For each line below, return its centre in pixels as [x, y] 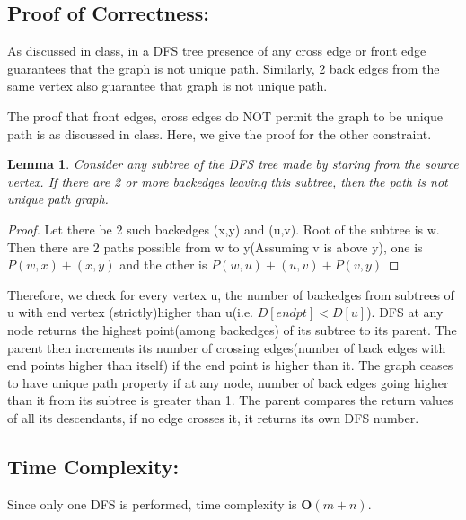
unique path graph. [58, 199]
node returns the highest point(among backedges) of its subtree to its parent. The [232, 329]
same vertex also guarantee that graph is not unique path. [167, 86]
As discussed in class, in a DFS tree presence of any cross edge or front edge [217, 51]
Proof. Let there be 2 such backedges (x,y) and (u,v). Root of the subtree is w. [224, 229]
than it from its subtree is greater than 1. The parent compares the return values [230, 400]
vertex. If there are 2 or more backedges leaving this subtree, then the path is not [228, 181]
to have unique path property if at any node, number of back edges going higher [228, 382]
